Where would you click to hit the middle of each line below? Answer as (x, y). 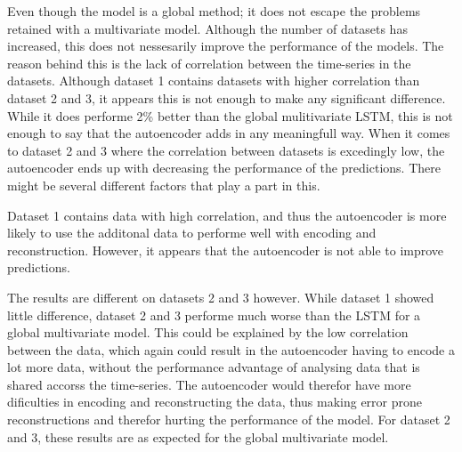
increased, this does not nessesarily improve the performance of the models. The (226, 46)
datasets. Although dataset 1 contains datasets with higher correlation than (214, 81)
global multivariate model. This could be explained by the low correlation (208, 332)
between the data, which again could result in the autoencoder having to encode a (231, 349)
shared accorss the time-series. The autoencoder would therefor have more (209, 384)
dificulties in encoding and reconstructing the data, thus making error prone (215, 402)
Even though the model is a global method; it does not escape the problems (214, 11)
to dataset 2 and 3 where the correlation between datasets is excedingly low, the (226, 150)
